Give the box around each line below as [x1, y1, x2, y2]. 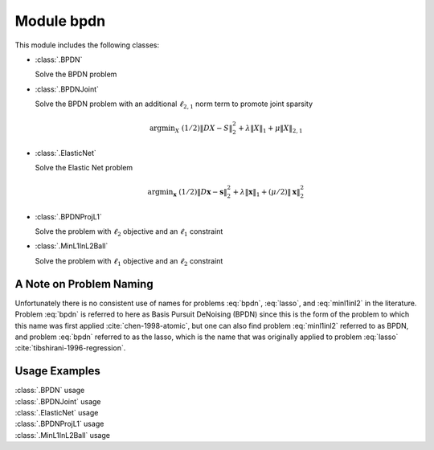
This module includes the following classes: [14, 40, 160, 50]
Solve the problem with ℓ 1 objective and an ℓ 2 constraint [35, 256, 223, 268]
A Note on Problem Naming [14, 277, 154, 291]
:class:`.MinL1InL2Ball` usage [14, 430, 110, 440]
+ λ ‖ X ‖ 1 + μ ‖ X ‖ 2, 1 [238, 124, 303, 134]
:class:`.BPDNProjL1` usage [14, 419, 104, 429]
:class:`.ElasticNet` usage [14, 407, 99, 417]
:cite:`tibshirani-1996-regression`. [14, 343, 126, 353]
